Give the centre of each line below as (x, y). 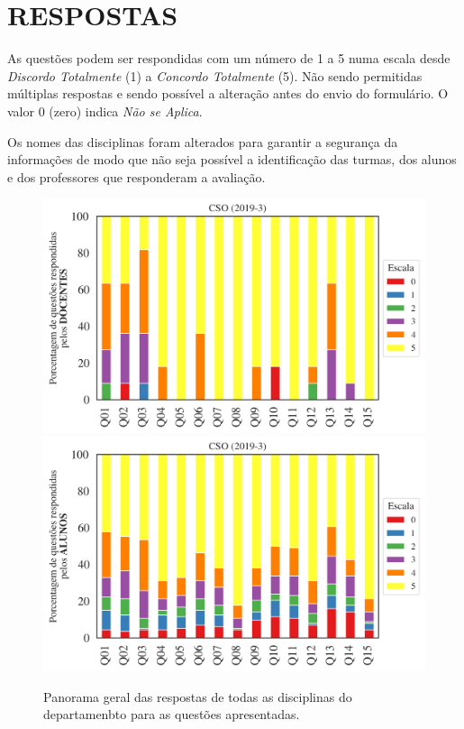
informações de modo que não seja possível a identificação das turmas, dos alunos (232, 159)
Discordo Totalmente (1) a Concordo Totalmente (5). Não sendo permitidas (215, 75)
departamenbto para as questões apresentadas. (172, 714)
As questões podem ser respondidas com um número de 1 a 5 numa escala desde (229, 58)
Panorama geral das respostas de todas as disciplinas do (198, 696)
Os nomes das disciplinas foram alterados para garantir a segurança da (203, 141)
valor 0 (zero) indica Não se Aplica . (105, 111)
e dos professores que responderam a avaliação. (136, 176)
